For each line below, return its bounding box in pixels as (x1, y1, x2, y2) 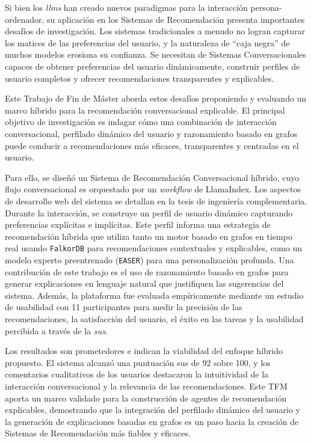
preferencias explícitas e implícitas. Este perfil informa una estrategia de (5, 218, 271, 231)
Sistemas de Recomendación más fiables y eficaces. (5, 427, 191, 439)
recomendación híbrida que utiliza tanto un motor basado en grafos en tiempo (5, 230, 292, 242)
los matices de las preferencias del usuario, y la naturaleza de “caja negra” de (5, 36, 290, 49)
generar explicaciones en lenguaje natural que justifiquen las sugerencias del (5, 277, 284, 290)
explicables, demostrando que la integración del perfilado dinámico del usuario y (5, 403, 300, 416)
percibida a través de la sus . (5, 324, 108, 337)
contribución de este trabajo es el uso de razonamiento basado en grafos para (5, 265, 289, 278)
